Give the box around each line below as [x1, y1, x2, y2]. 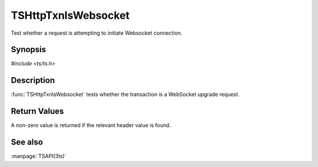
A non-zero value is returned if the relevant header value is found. [11, 122, 171, 129]
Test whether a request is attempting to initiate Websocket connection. [11, 29, 183, 36]
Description [11, 75, 55, 85]
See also [11, 137, 44, 147]
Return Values [11, 106, 64, 116]
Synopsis [11, 45, 47, 55]
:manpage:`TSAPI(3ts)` [11, 153, 67, 160]
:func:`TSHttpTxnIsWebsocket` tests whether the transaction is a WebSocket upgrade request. [11, 91, 240, 98]
